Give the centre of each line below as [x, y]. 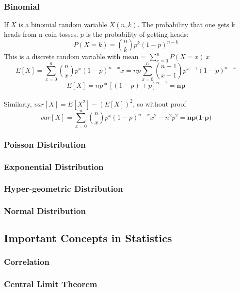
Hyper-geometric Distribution [64, 189]
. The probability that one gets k [186, 24]
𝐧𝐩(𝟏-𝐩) [199, 118]
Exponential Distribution [54, 166]
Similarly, [18, 103]
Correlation [27, 261]
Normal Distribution [45, 211]
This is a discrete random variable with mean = [75, 56]
